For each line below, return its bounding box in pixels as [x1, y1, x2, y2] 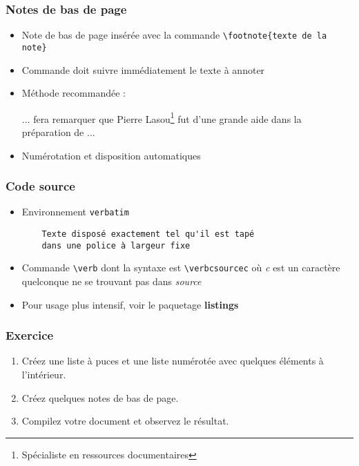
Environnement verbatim [21, 204, 129, 219]
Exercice [6, 327, 54, 344]
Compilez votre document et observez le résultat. [21, 414, 229, 428]
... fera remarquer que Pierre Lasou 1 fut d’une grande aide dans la [21, 109, 302, 126]
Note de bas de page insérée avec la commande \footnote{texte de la [21, 28, 327, 42]
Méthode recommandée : [21, 86, 126, 100]
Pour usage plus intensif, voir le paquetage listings [21, 297, 239, 311]
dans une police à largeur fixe [41, 240, 191, 251]
